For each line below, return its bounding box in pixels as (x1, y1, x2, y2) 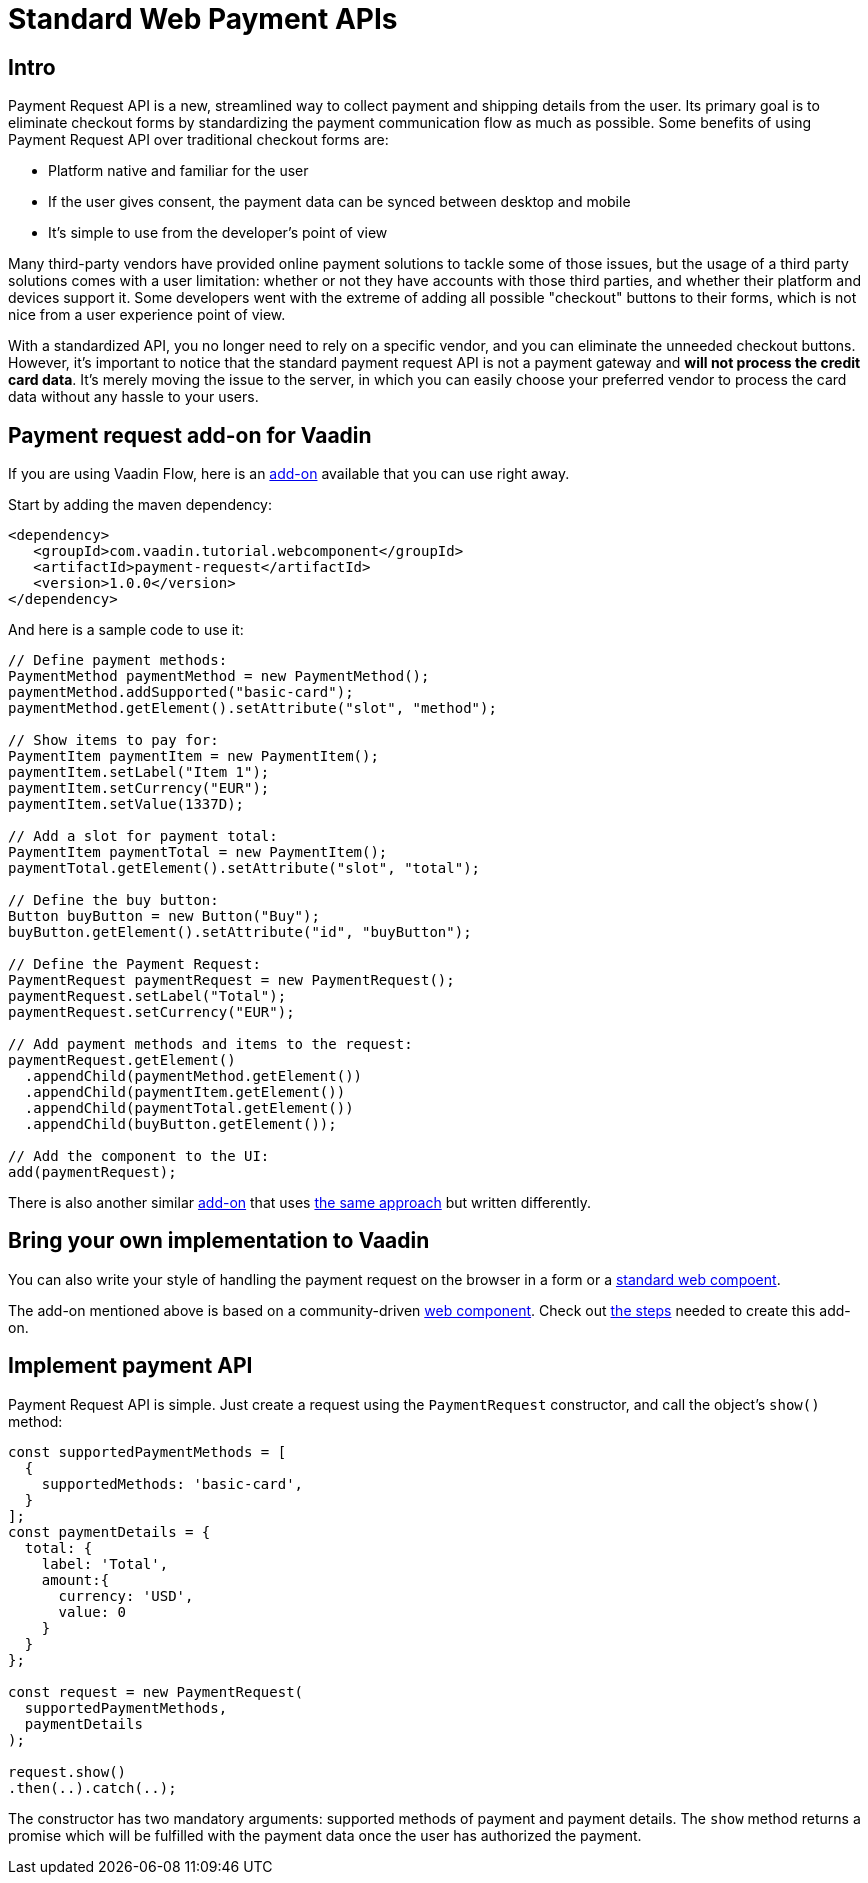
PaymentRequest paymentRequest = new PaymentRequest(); (8, 972, 455, 989)
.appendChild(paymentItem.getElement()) (24, 1084, 346, 1101)
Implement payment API (8, 1353, 253, 1379)
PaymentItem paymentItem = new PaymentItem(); (8, 748, 379, 765)
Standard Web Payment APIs (8, 2, 398, 36)
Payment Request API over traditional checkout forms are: (8, 131, 389, 149)
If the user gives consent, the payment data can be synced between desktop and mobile (48, 193, 631, 211)
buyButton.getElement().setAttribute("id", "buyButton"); (8, 924, 472, 941)
